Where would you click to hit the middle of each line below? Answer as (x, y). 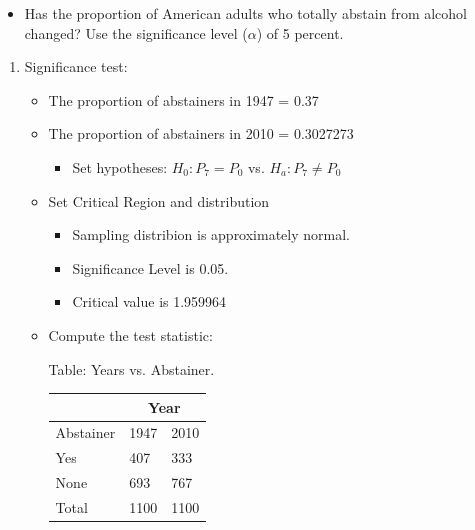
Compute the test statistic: (130, 334)
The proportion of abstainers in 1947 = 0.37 (183, 99)
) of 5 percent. (300, 32)
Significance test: (76, 66)
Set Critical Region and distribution (159, 200)
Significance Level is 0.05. (150, 267)
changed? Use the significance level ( (136, 32)
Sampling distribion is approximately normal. (211, 234)
